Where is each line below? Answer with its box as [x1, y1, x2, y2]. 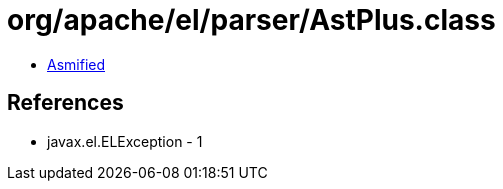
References [7, 90, 124, 116]
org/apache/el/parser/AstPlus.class [7, 3, 496, 37]
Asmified [47, 55, 106, 73]
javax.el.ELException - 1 [47, 132, 203, 150]
